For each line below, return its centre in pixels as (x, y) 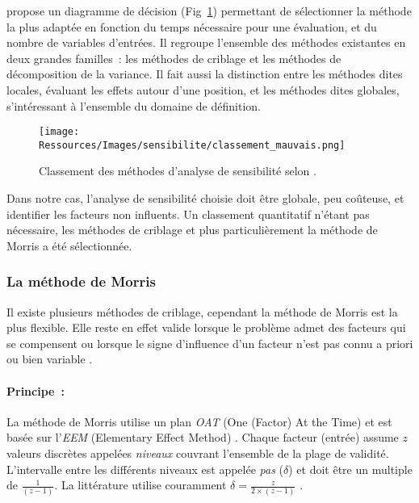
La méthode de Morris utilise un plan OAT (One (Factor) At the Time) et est (199, 421)
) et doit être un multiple (350, 469)
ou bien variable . (50, 359)
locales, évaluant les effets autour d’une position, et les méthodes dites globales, (203, 89)
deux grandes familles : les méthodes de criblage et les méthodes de (174, 58)
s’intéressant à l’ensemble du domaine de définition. (134, 105)
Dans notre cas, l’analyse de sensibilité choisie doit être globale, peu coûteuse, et (205, 198)
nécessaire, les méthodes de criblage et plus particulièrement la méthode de (192, 230)
